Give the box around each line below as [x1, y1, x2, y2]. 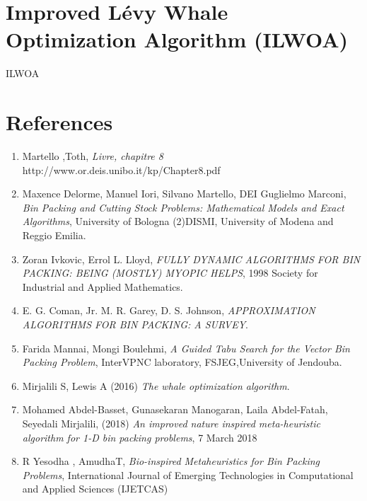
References [6, 108, 113, 137]
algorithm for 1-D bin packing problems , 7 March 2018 [22, 430, 257, 444]
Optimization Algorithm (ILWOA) [6, 25, 349, 54]
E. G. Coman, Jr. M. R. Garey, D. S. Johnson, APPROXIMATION [22, 303, 315, 318]
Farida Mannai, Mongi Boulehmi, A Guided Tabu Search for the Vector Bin [22, 340, 350, 355]
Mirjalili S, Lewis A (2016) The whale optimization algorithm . [22, 378, 290, 393]
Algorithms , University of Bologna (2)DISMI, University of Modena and [22, 214, 334, 229]
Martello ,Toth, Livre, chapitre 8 [22, 149, 163, 163]
